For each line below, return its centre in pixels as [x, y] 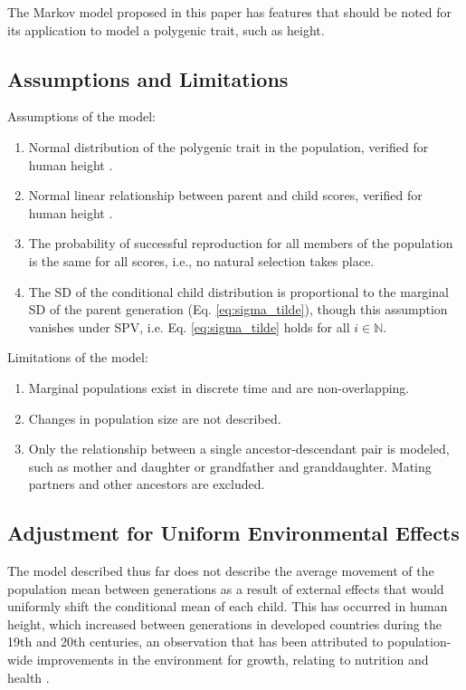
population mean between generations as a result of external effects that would [226, 588]
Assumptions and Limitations [148, 78]
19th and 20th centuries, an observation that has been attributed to [195, 642]
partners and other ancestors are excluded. [147, 484]
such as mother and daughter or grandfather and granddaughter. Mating [230, 466]
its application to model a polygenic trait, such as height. [166, 29]
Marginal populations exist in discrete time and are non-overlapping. [219, 387]
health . [29, 677]
